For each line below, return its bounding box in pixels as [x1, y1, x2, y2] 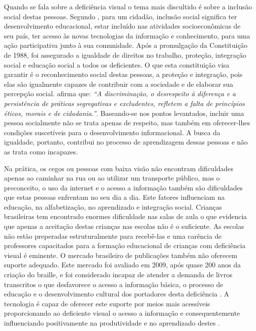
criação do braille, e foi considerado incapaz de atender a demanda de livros [4, 269, 232, 280]
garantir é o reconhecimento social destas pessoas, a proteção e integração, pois [4, 69, 243, 79]
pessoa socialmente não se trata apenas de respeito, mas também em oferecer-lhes [4, 117, 250, 128]
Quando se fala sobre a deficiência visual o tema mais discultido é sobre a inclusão [4, 1, 252, 11]
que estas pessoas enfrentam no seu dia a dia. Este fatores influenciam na [4, 192, 225, 202]
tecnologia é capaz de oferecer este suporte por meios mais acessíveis [4, 298, 210, 308]
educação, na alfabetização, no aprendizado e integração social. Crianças [4, 201, 222, 212]
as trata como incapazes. [4, 146, 78, 156]
